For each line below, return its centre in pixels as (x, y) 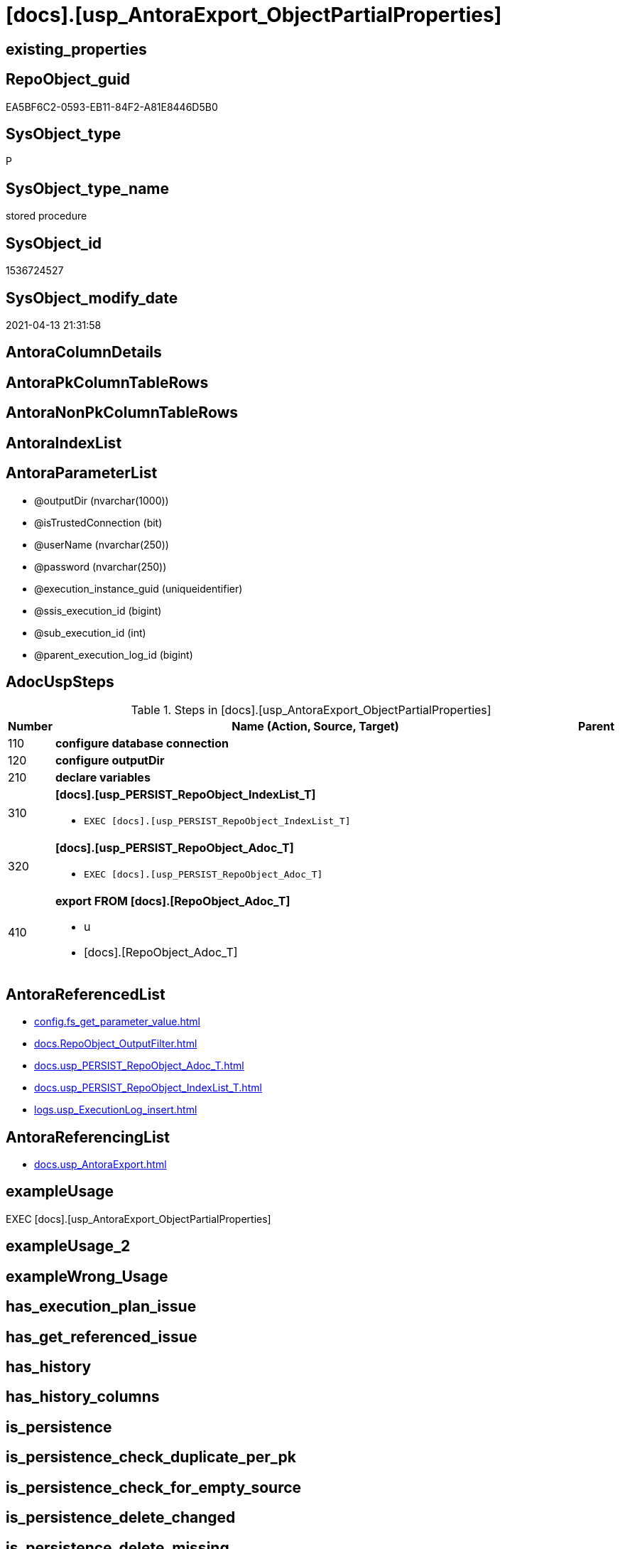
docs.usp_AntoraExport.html (100, 1165)
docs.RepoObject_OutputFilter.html (116, 1044)
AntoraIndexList (64, 443)
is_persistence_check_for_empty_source (154, 1487)
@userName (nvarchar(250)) (102, 544)
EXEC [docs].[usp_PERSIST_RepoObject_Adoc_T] (203, 875)
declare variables (103, 778)
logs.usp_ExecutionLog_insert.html (116, 1110)
